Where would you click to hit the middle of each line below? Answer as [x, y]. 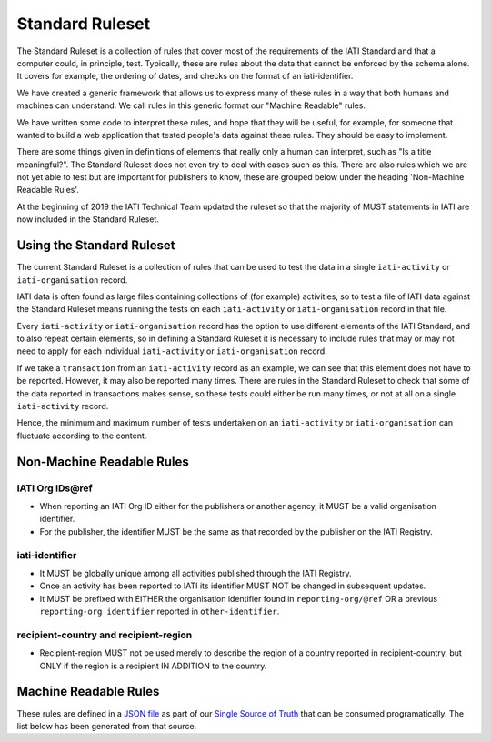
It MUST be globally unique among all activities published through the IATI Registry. [195, 573]
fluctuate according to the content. [82, 436]
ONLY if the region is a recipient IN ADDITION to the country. [153, 666]
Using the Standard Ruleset [96, 246]
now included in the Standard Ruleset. [88, 219]
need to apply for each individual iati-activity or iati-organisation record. [172, 351]
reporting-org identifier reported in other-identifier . [160, 612]
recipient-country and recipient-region [105, 635]
